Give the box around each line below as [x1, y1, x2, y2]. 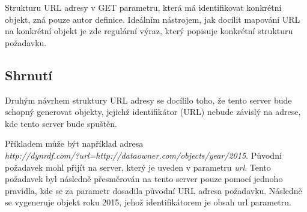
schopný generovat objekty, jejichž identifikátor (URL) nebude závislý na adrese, [5, 105, 301, 118]
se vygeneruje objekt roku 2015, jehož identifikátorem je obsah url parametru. [5, 196, 291, 208]
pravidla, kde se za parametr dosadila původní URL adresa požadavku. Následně [5, 184, 302, 196]
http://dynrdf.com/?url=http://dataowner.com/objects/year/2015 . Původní [5, 149, 282, 161]
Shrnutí [5, 65, 53, 84]
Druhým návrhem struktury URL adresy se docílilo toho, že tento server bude [5, 93, 292, 106]
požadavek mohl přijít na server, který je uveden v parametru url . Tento [5, 160, 271, 173]
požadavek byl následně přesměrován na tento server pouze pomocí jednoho [5, 172, 283, 185]
